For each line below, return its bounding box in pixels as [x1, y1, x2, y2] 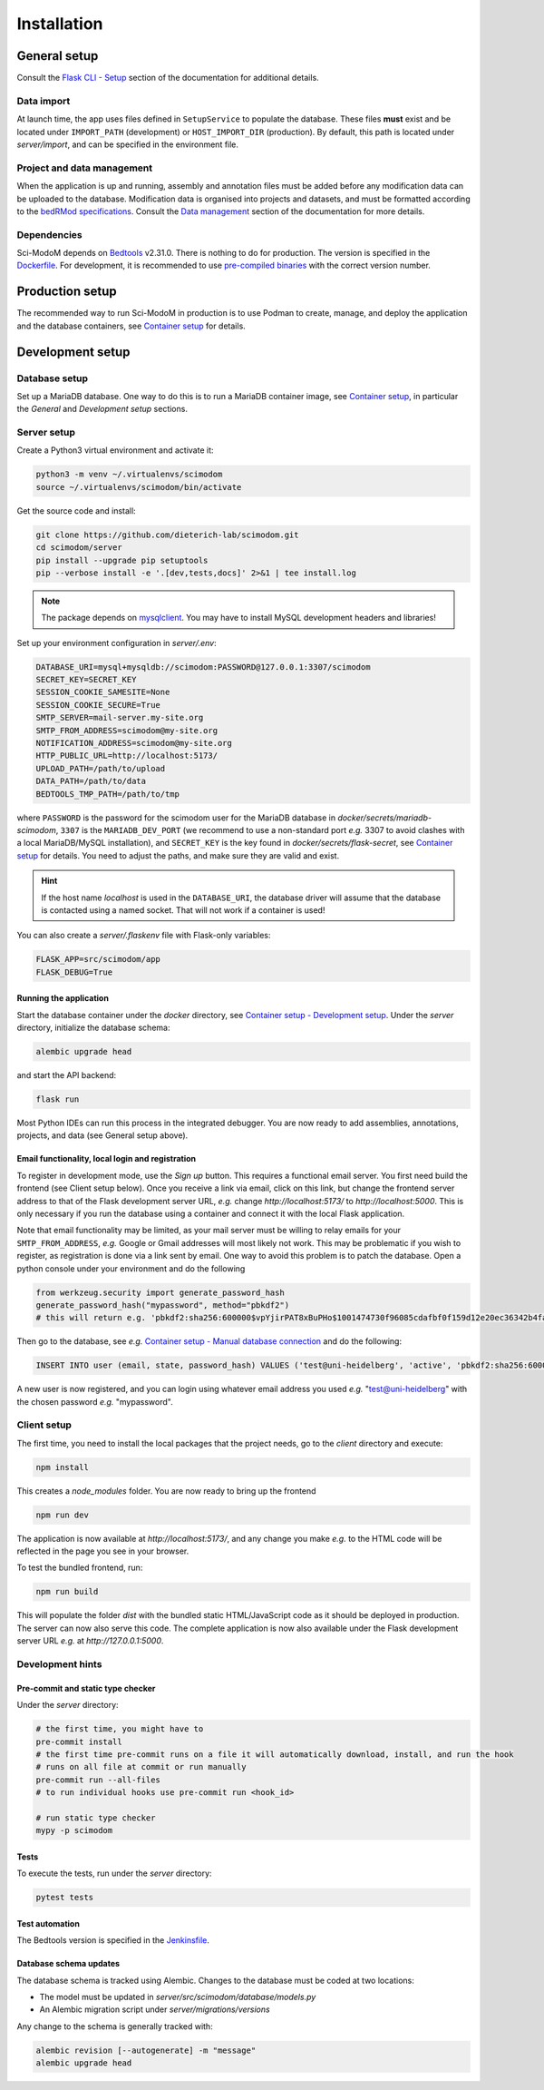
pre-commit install [35, 1736, 122, 1747]
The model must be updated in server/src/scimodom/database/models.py [39, 1992, 316, 2003]
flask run [35, 1094, 80, 1104]
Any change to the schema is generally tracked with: [16, 2020, 213, 2032]
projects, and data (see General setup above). [16, 1130, 189, 1141]
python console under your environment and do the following [16, 1262, 246, 1274]
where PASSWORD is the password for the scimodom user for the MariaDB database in [16, 812, 335, 823]
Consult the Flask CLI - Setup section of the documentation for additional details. [16, 73, 319, 83]
